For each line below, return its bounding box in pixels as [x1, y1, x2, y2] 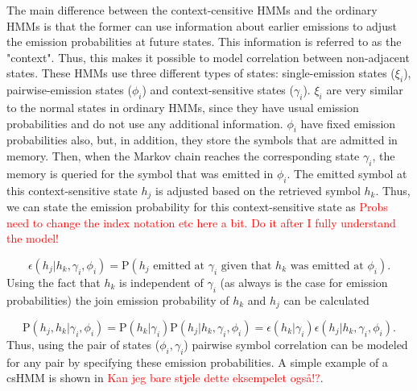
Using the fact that [6, 273, 101, 290]
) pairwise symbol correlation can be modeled [184, 336, 408, 353]
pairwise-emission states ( [6, 81, 132, 98]
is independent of [119, 273, 204, 290]
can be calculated [283, 291, 370, 308]
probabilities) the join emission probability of [6, 291, 229, 308]
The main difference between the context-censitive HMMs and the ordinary [6, 2, 378, 18]
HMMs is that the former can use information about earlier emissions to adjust [6, 17, 397, 34]
